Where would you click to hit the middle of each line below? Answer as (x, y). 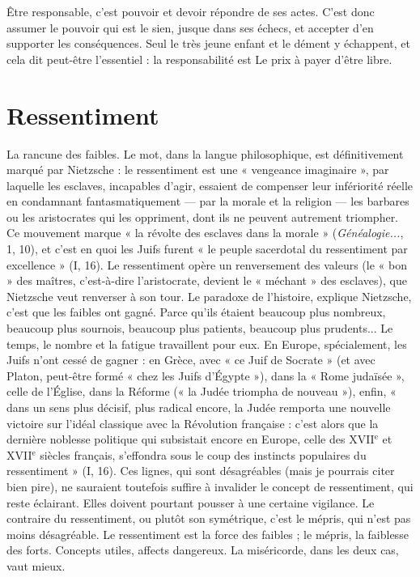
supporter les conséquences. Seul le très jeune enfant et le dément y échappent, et (208, 43)
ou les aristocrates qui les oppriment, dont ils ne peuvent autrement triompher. (203, 216)
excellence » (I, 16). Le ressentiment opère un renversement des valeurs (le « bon (207, 264)
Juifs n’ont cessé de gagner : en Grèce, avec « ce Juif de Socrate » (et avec (191, 360)
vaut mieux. (36, 565)
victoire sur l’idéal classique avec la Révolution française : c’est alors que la (193, 423)
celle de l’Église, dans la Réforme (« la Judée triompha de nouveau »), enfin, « (202, 391)
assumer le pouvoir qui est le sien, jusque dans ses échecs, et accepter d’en (190, 27)
